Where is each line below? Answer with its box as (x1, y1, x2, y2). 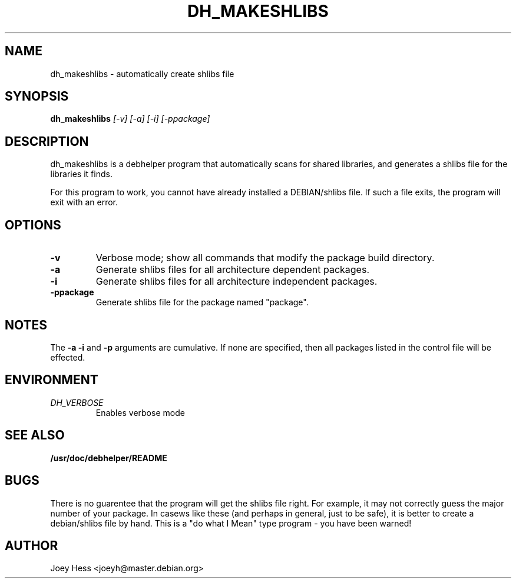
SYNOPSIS (5, 89, 69, 104)
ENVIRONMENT (5, 372, 98, 388)
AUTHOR (5, 538, 58, 553)
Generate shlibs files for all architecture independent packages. (95, 275, 378, 288)
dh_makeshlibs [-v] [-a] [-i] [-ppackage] (50, 114, 210, 124)
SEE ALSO (5, 428, 65, 443)
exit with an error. (50, 197, 118, 208)
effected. (50, 352, 85, 362)
